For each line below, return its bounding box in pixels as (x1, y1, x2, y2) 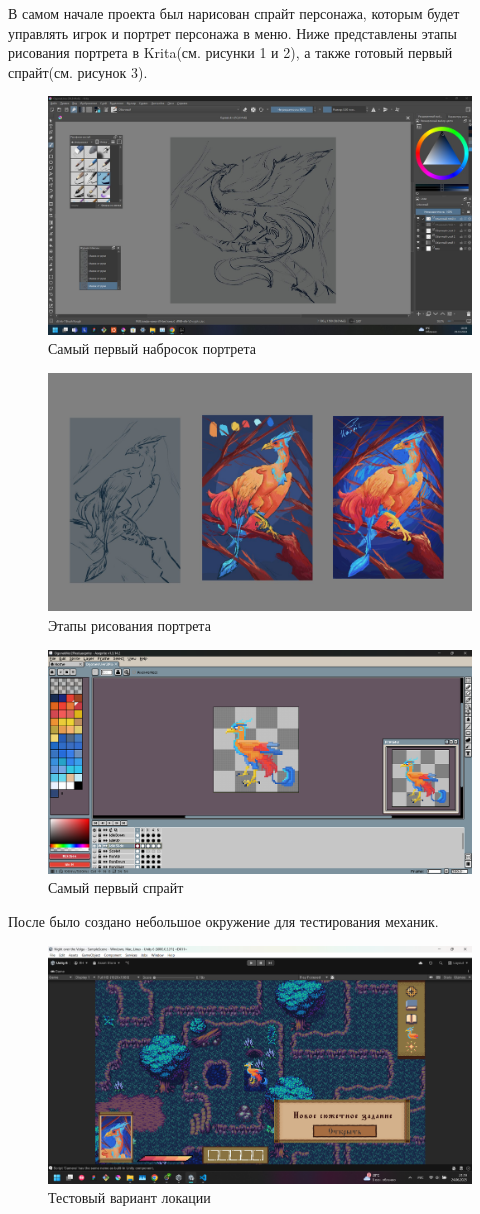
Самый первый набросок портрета (48, 338, 257, 359)
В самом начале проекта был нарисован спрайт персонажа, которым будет (8, 3, 460, 23)
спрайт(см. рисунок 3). (8, 61, 148, 82)
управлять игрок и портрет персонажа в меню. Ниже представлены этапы (8, 22, 457, 43)
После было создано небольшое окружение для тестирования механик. (8, 910, 439, 931)
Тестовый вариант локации (48, 1187, 211, 1208)
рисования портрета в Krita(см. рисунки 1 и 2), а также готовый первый (8, 42, 453, 63)
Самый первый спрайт (48, 877, 184, 898)
